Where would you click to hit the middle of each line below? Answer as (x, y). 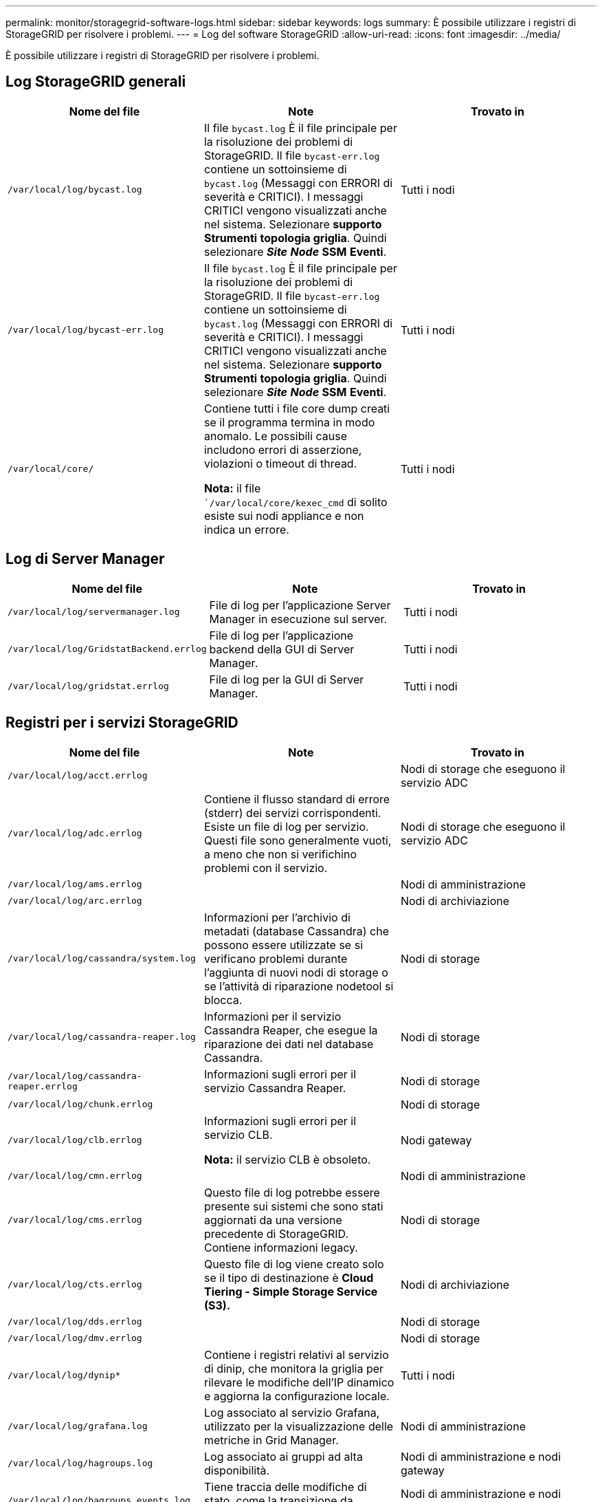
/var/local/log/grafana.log (78, 1426)
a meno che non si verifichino (280, 854)
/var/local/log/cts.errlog (75, 1285)
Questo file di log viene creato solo (294, 1264)
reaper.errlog (43, 1086)
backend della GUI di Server (282, 649)
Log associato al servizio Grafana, (292, 1412)
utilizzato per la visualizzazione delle (299, 1426)
